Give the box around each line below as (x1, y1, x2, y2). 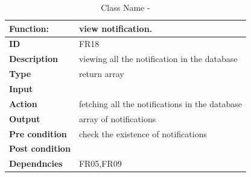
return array (78, 67, 124, 80)
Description (9, 52, 59, 65)
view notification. (78, 22, 153, 34)
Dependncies (9, 157, 63, 170)
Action (9, 97, 37, 110)
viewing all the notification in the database (78, 52, 238, 65)
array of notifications (78, 112, 156, 125)
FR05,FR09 (78, 157, 122, 170)
